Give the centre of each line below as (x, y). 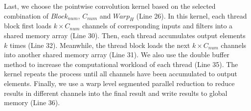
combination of (26, 15)
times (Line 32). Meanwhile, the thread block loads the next (100, 45)
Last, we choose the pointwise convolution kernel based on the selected (110, 6)
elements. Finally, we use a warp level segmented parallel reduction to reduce (119, 83)
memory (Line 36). (32, 102)
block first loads (28, 26)
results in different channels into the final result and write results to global (116, 93)
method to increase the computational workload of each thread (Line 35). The (121, 64)
